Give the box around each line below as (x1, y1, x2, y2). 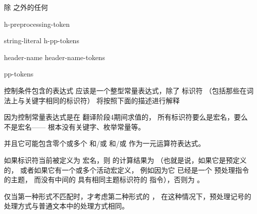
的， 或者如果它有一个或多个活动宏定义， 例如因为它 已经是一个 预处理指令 (4, 164, 249, 175)
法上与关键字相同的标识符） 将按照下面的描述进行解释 (4, 95, 180, 105)
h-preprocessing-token (4, 18, 70, 29)
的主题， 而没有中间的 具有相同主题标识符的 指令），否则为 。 (4, 174, 204, 185)
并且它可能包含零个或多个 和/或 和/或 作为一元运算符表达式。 (4, 138, 205, 148)
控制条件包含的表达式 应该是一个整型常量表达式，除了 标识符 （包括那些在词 (4, 85, 254, 95)
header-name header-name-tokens (4, 52, 105, 62)
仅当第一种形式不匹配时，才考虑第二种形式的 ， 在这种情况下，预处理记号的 (4, 191, 252, 201)
